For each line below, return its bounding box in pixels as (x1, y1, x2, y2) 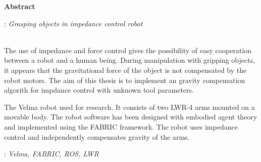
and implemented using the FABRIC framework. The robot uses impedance (4, 121, 238, 132)
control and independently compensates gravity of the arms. (4, 131, 190, 142)
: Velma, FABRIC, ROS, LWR (4, 148, 99, 159)
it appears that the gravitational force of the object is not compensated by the (4, 64, 247, 75)
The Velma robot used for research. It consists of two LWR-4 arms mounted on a (4, 101, 255, 112)
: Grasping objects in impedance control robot (4, 18, 143, 28)
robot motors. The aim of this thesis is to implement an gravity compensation (4, 74, 245, 85)
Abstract (4, 1, 35, 11)
